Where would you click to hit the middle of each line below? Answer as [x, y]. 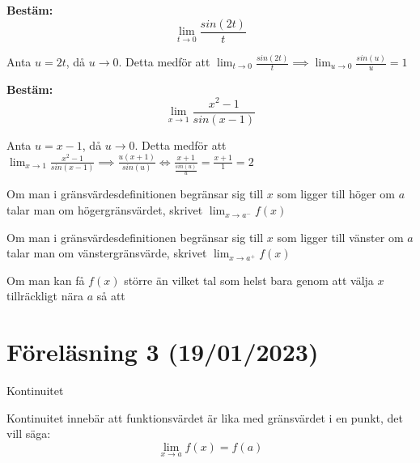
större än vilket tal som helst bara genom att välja [249, 280]
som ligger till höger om [336, 194]
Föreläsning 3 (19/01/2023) [163, 352]
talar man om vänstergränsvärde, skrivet [107, 253]
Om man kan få [46, 280]
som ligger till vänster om [340, 237]
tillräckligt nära [45, 296]
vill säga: [29, 433]
